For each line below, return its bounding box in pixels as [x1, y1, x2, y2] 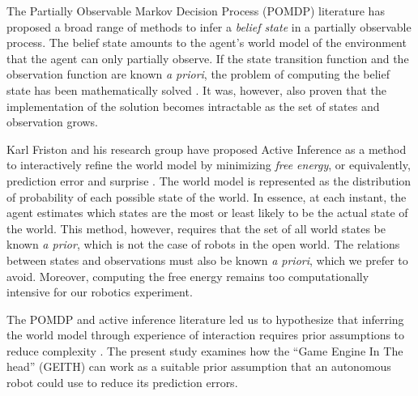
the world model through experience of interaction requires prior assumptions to [6, 326, 405, 343]
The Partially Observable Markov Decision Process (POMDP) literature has [6, 2, 385, 19]
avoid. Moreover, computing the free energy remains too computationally [6, 267, 369, 284]
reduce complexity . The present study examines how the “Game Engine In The [6, 342, 403, 359]
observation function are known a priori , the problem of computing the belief [6, 66, 390, 83]
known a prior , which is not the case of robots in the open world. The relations [6, 236, 400, 253]
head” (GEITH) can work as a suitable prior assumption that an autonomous [6, 358, 391, 375]
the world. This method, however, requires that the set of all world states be [6, 219, 386, 236]
